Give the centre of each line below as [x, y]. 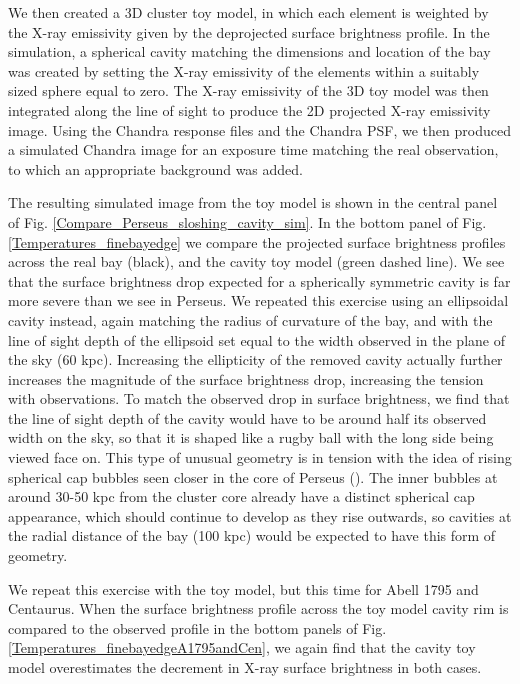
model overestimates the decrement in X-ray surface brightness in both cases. [245, 667]
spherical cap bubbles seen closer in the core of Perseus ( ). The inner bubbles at [253, 476]
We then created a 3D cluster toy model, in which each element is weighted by [248, 12]
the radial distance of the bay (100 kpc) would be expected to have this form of [252, 535]
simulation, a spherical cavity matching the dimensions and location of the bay [249, 51]
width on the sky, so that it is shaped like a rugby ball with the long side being [251, 437]
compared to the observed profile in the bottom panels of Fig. [197, 627]
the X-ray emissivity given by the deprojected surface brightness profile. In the [249, 31]
